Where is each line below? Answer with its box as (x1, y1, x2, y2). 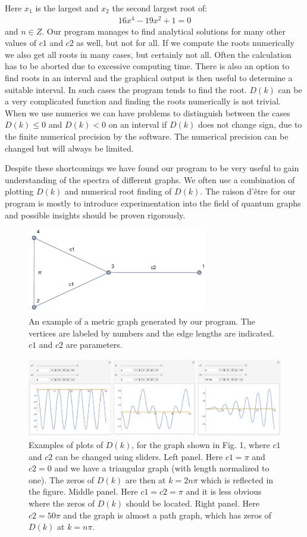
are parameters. (65, 338, 123, 351)
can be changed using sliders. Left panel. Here (55, 450, 223, 462)
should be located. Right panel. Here (126, 496, 259, 509)
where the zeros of (29, 496, 95, 509)
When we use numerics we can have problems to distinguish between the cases (5, 106, 290, 119)
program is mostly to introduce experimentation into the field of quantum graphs (5, 197, 301, 209)
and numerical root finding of (64, 185, 172, 197)
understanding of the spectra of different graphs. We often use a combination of (5, 173, 295, 186)
